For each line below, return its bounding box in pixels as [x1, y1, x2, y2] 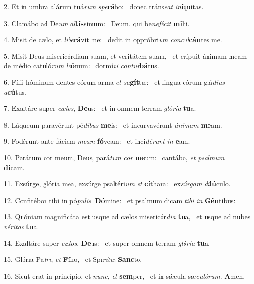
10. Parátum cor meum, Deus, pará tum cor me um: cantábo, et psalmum [4, 152, 225, 162]
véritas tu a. [4, 221, 39, 231]
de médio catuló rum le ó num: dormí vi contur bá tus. [4, 60, 159, 71]
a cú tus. [4, 86, 26, 97]
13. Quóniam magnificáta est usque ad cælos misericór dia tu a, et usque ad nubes [4, 211, 251, 222]
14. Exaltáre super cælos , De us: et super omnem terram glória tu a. [4, 237, 210, 248]
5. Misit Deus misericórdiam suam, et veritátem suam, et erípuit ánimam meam [4, 51, 247, 61]
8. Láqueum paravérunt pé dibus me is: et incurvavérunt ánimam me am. [4, 119, 222, 129]
